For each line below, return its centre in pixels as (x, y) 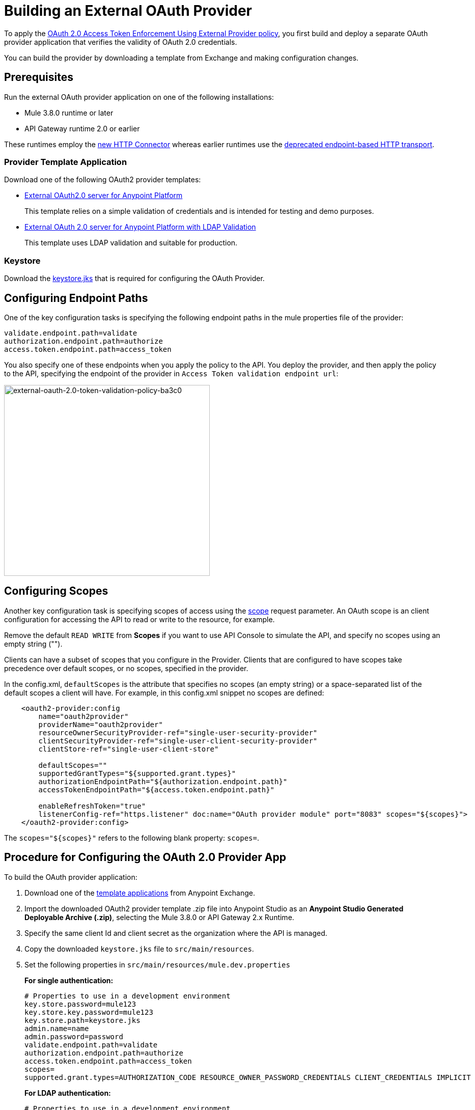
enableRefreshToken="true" (92, 806)
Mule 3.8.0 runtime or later (69, 113)
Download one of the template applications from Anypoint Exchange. (140, 893)
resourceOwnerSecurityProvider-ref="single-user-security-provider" (178, 732)
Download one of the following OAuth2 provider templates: (103, 180)
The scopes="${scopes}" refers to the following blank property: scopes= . (132, 838)
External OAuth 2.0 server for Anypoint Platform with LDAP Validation (140, 227)
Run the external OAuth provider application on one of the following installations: (139, 97)
